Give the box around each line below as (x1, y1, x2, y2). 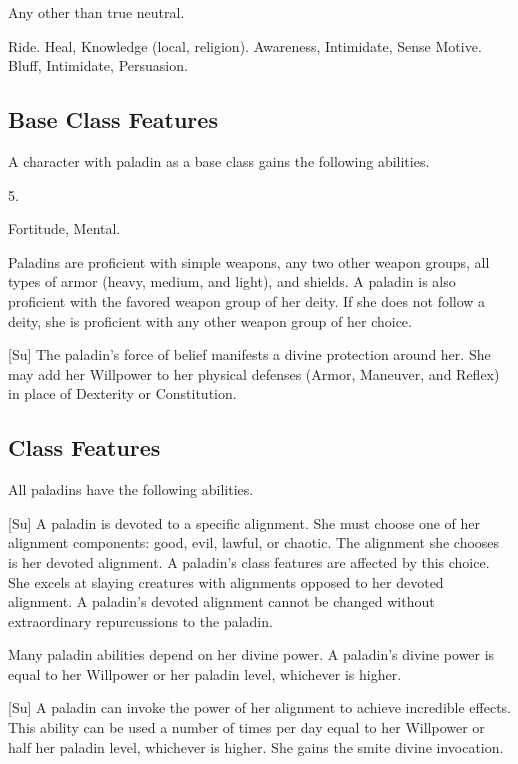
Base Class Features (8, 104, 218, 135)
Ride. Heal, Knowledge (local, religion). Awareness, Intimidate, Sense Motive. (8, 35, 482, 56)
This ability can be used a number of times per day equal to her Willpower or (8, 717, 485, 738)
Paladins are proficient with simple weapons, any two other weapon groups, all (8, 251, 490, 272)
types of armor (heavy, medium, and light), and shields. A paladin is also (8, 271, 456, 292)
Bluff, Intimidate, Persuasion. (8, 55, 188, 76)
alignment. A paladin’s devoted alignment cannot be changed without (8, 591, 435, 612)
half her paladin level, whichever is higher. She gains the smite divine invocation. (8, 736, 504, 757)
